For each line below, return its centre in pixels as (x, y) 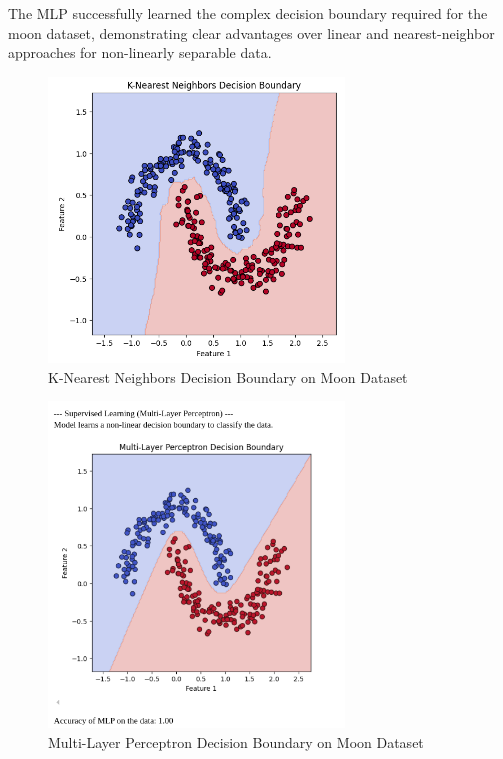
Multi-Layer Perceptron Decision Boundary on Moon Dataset (236, 741)
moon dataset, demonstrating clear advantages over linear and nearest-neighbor (251, 32)
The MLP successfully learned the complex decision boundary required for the (248, 13)
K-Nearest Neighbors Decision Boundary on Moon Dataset (228, 376)
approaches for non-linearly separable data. (140, 52)
